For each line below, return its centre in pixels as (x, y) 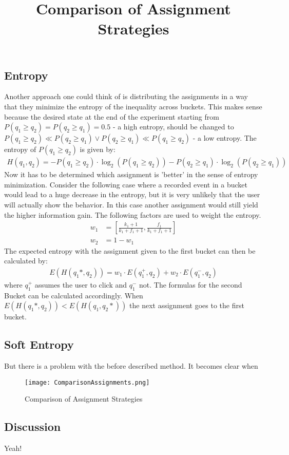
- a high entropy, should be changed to (173, 127)
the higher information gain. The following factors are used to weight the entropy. (133, 214)
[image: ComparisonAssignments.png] (87, 382)
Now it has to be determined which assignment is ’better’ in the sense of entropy (131, 174)
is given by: (98, 149)
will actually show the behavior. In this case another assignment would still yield (131, 204)
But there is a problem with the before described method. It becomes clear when (131, 366)
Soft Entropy (39, 344)
